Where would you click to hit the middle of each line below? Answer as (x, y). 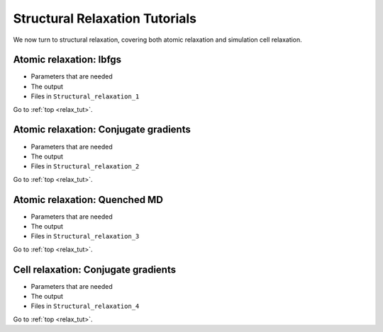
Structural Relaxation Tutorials (105, 18)
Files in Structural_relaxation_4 (85, 306)
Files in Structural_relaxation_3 (85, 236)
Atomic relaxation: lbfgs (67, 60)
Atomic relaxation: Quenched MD (88, 199)
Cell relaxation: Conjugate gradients (95, 269)
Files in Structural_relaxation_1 (85, 96)
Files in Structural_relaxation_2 (85, 166)
